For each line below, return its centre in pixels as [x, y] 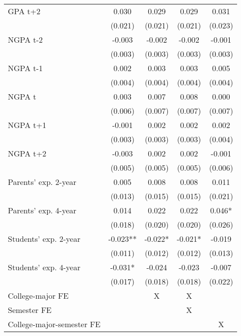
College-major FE [38, 296]
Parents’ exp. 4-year [42, 210]
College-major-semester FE [54, 324]
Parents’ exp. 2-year [42, 182]
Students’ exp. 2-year [44, 239]
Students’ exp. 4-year [44, 267]
